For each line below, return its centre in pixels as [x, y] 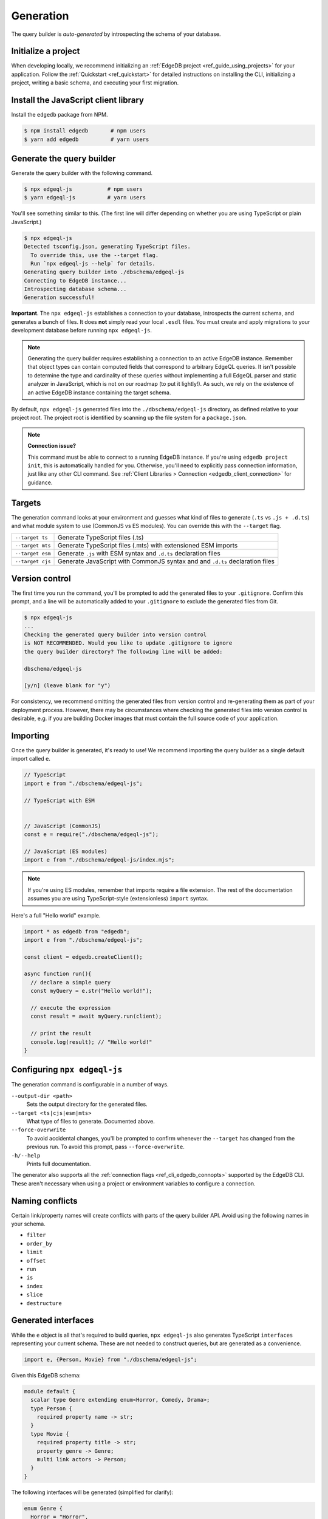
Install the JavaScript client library [77, 100]
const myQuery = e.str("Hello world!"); [91, 991]
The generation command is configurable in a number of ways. [90, 1085]
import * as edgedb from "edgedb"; [77, 931]
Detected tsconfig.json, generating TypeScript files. [107, 247]
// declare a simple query [71, 982]
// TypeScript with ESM [60, 800]
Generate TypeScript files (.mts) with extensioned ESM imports [148, 546]
